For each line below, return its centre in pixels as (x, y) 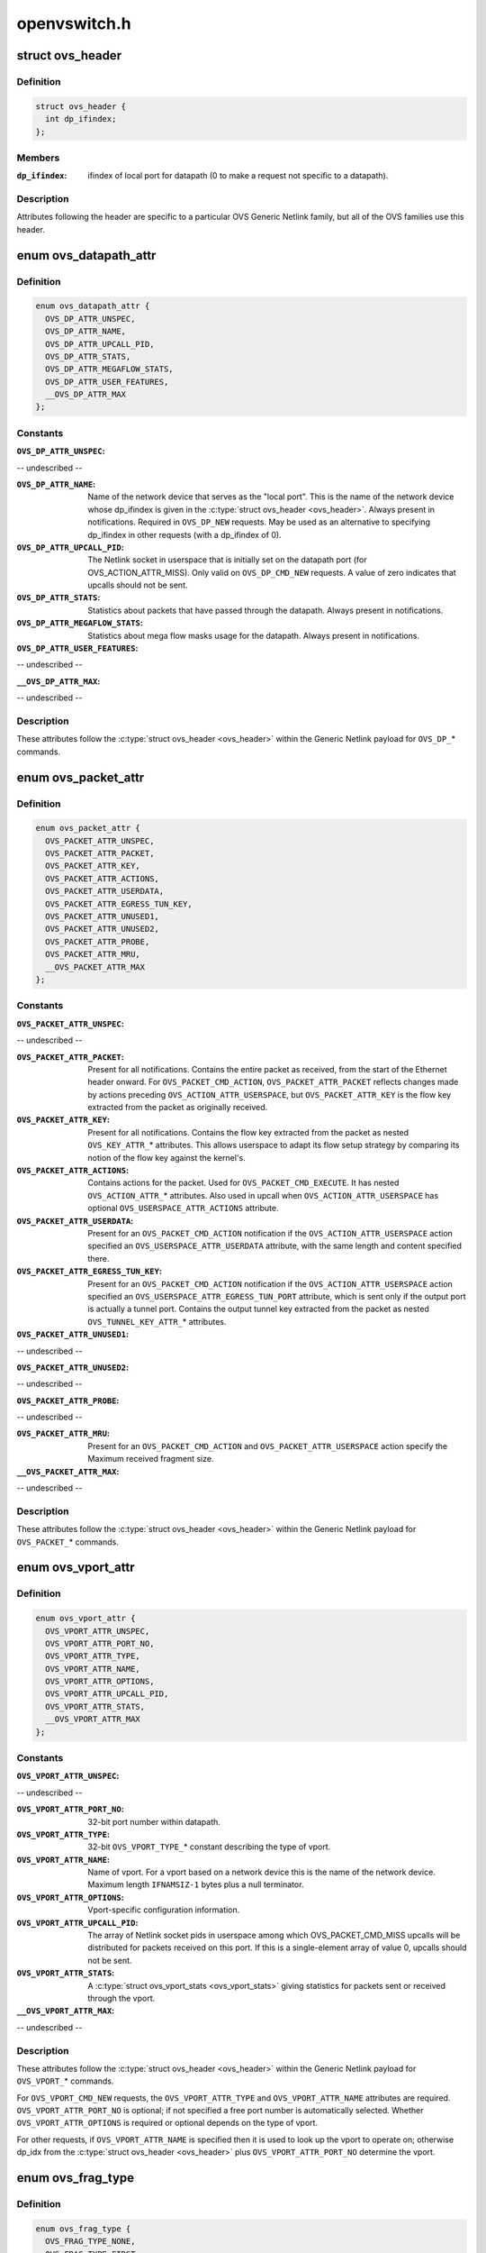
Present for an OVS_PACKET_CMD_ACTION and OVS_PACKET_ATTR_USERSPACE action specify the (268, 1446)
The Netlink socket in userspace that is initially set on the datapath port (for (227, 560)
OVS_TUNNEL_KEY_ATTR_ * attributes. (157, 1321)
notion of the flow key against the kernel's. (167, 1157)
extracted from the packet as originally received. (178, 1108)
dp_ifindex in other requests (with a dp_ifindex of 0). (185, 534)
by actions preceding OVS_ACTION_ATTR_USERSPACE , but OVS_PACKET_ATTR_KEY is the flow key (270, 1094)
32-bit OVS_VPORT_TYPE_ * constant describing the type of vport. (209, 1847)
